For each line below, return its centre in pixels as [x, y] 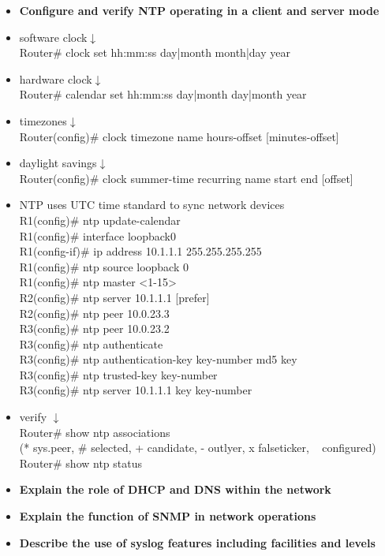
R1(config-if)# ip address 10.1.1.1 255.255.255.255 [140, 251]
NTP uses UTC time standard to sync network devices [152, 205]
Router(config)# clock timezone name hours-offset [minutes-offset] [179, 136]
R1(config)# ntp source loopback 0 [104, 266]
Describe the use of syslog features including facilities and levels [197, 542]
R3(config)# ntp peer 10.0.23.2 [94, 328]
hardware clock [56, 78]
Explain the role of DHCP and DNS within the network [175, 489]
